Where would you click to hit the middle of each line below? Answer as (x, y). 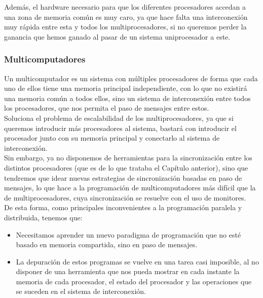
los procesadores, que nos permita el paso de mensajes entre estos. (107, 108)
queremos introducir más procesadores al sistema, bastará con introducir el (120, 128)
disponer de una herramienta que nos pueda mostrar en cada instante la (128, 271)
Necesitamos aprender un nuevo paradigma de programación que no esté (128, 234)
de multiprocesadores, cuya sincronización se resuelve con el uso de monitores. (125, 197)
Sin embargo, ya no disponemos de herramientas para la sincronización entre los (128, 158)
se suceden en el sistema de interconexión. (81, 291)
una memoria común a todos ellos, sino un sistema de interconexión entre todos (127, 98)
